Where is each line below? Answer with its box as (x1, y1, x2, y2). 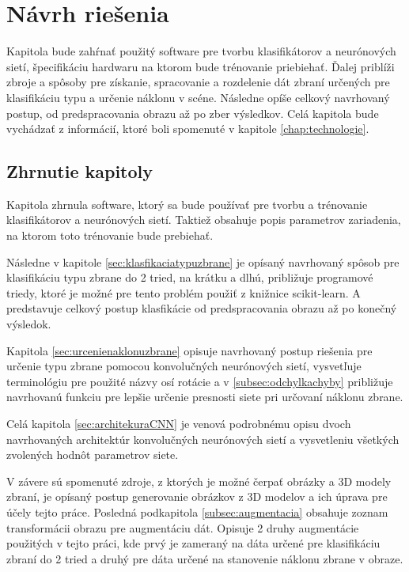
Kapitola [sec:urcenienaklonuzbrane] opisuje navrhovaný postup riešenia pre (6, 342, 373, 358)
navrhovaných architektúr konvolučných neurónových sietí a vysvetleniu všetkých (6, 430, 400, 447)
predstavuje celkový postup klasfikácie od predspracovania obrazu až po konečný (6, 300, 397, 316)
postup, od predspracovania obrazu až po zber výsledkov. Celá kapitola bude (6, 104, 379, 121)
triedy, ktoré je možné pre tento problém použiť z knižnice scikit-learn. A (6, 284, 361, 301)
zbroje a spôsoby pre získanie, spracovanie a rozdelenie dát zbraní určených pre (6, 74, 390, 90)
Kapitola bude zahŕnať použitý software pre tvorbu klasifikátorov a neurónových (6, 43, 396, 59)
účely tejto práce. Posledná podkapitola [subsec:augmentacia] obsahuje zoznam (6, 503, 388, 520)
